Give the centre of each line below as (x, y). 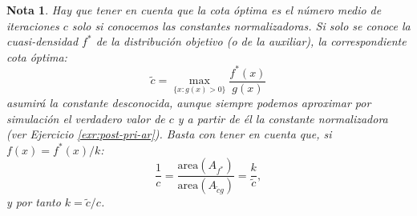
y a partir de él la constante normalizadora (283, 118)
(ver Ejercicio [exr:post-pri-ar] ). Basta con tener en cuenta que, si (169, 134)
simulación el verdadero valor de (86, 118)
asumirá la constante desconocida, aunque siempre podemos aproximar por (189, 102)
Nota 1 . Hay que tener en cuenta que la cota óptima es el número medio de (194, 10)
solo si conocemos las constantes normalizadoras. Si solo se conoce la (241, 25)
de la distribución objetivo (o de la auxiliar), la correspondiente (251, 41)
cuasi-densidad (43, 41)
